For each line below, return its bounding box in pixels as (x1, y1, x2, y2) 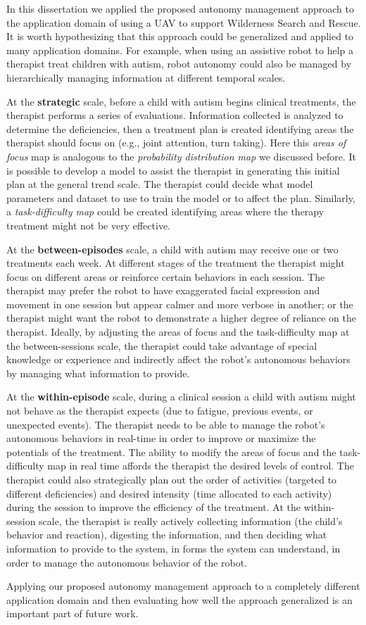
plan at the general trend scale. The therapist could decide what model (6, 177, 313, 191)
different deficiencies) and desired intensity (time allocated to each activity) (6, 486, 332, 500)
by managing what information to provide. (6, 365, 190, 380)
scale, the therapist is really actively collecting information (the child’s (39, 513, 343, 528)
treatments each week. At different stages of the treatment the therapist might (6, 255, 345, 270)
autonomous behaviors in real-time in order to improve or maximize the (6, 431, 316, 446)
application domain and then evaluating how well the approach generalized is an (6, 592, 353, 607)
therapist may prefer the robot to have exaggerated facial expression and (6, 283, 320, 298)
